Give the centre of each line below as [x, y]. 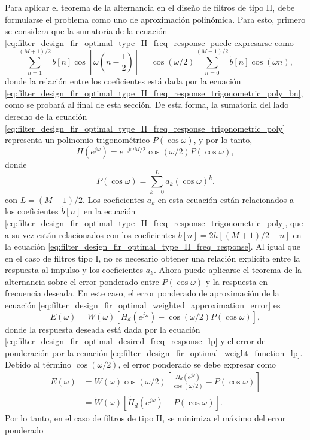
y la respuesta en [237, 281]
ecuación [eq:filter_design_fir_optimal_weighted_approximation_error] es [143, 305]
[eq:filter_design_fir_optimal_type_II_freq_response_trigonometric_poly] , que [154, 222]
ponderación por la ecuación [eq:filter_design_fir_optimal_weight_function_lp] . [154, 352]
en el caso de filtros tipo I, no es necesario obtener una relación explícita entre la [153, 258]
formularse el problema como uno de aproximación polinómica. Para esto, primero [155, 19]
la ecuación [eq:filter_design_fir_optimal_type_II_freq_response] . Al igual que [153, 246]
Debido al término [38, 364]
